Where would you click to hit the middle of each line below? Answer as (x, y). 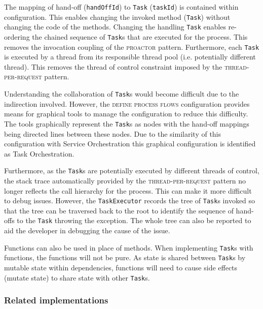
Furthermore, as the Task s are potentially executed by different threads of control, (132, 171)
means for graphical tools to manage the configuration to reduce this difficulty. (126, 114)
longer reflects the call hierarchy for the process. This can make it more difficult (128, 190)
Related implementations (56, 300)
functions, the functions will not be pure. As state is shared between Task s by (125, 257)
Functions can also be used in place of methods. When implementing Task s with (129, 247)
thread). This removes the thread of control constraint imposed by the (113, 66)
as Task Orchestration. (39, 153)
